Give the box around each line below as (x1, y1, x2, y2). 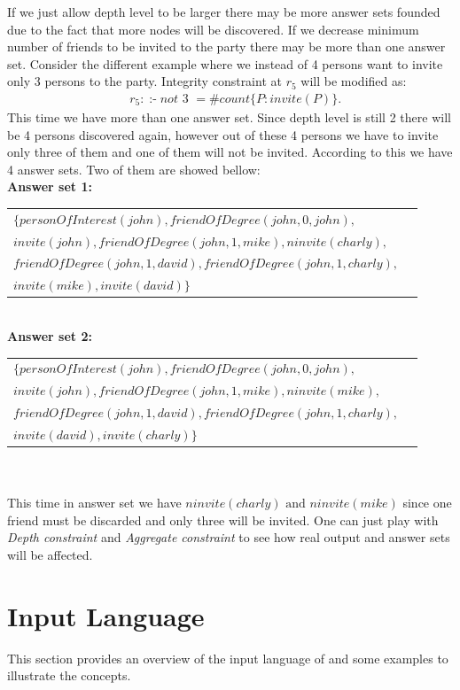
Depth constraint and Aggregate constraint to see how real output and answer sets (7, 528, 450, 547)
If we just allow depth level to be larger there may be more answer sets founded (7, 3, 441, 20)
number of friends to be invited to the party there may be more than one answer (7, 37, 446, 56)
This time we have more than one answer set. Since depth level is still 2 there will (7, 108, 451, 126)
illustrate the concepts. (7, 666, 131, 685)
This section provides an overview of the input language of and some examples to (7, 648, 448, 667)
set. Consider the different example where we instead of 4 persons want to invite (7, 54, 443, 73)
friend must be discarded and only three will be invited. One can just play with (7, 510, 439, 529)
